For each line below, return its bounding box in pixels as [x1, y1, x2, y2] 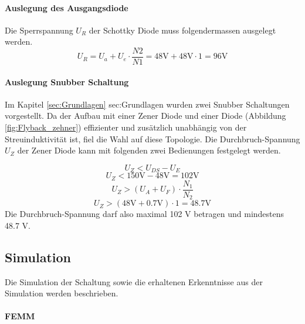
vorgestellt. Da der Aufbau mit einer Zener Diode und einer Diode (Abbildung [5, 109, 286, 122]
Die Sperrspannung [5, 24, 73, 36]
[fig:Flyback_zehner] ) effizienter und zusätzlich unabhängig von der [5, 121, 247, 133]
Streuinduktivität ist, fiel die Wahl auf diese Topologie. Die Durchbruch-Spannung [5, 132, 300, 145]
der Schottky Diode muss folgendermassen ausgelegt [89, 24, 276, 36]
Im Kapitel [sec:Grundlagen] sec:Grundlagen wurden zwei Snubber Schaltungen [5, 98, 290, 110]
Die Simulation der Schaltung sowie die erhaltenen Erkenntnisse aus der [5, 275, 263, 288]
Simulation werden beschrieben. [5, 287, 118, 299]
